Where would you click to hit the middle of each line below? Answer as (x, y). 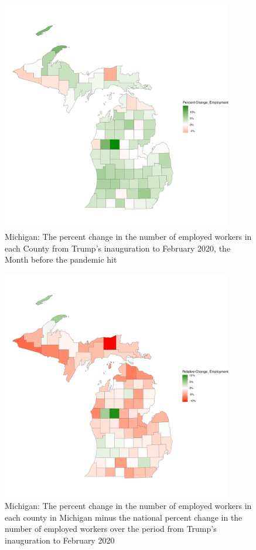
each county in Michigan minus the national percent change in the (124, 517)
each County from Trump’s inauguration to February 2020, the (118, 248)
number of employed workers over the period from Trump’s (111, 529)
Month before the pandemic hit (61, 259)
